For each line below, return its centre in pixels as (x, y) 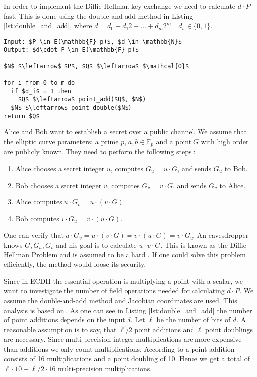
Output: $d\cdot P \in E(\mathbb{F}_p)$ (72, 50)
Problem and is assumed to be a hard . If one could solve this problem (138, 254)
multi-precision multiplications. (105, 368)
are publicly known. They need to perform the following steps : (100, 152)
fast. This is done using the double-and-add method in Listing (98, 16)
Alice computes (39, 202)
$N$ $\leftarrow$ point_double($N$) (71, 108)
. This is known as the (194, 244)
